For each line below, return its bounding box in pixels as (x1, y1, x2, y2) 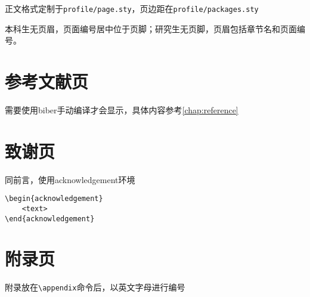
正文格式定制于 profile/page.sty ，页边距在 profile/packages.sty (5, 2, 259, 14)
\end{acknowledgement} (5, 214, 95, 223)
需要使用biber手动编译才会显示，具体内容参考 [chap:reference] (5, 103, 238, 116)
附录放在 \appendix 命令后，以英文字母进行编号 (5, 281, 185, 293)
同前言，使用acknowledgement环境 (5, 173, 135, 185)
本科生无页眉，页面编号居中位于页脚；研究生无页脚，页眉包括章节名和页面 (5, 22, 297, 35)
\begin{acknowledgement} (5, 194, 103, 203)
